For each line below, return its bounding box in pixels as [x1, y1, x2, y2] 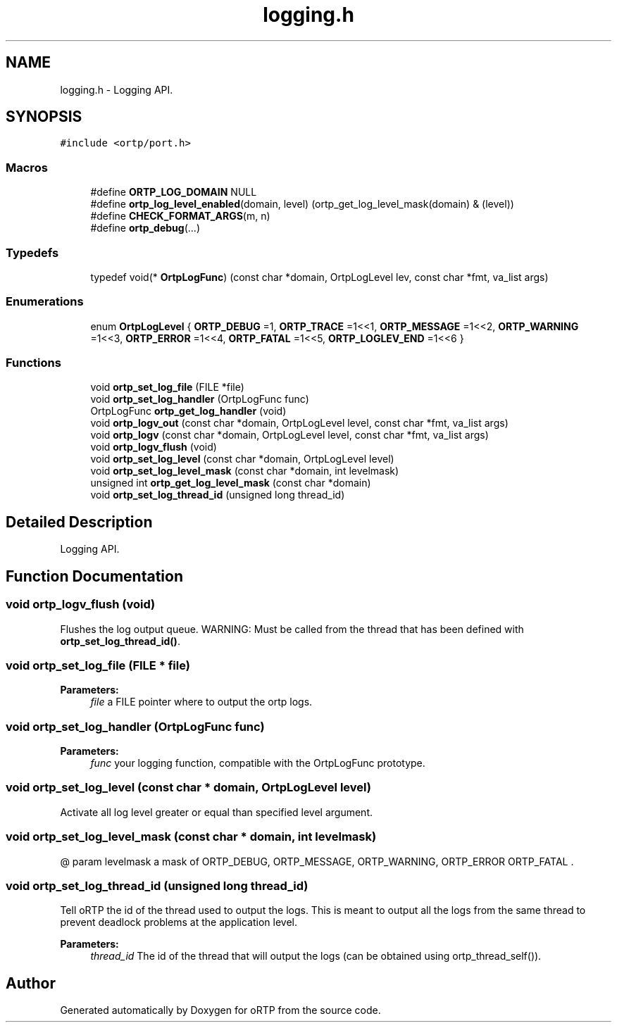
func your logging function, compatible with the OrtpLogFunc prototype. [90, 757, 425, 769]
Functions [6, 356, 61, 370]
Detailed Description [6, 513, 153, 531]
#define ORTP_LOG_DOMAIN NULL [90, 186, 257, 199]
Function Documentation [6, 567, 183, 585]
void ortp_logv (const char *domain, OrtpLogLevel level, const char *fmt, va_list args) [90, 429, 489, 441]
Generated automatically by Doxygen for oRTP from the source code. [60, 1004, 381, 1017]
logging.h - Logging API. [60, 83, 173, 96]
